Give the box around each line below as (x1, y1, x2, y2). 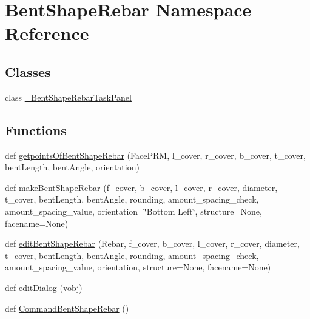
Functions (5, 120, 67, 139)
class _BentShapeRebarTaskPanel (5, 90, 132, 103)
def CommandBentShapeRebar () (5, 301, 129, 314)
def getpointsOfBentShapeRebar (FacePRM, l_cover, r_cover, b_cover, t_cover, (5, 149, 306, 161)
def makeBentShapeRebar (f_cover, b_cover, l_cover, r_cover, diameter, (5, 181, 278, 193)
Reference (5, 21, 89, 45)
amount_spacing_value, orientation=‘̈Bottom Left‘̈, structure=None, (5, 204, 262, 217)
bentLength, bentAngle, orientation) (5, 161, 140, 173)
